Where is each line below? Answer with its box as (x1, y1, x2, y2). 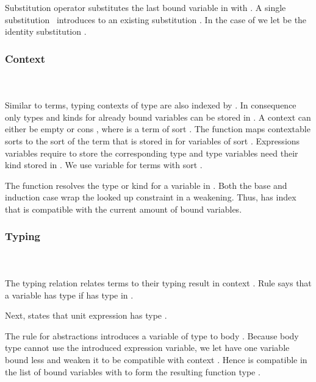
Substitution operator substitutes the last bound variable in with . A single (5, 1, 286, 13)
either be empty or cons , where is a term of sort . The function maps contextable (5, 122, 311, 135)
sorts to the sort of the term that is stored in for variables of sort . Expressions (5, 134, 300, 147)
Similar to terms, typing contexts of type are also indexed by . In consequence (5, 99, 296, 111)
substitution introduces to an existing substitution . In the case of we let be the (5, 13, 307, 26)
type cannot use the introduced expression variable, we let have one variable (5, 341, 290, 354)
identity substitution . (5, 25, 87, 38)
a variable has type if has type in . (5, 288, 134, 301)
